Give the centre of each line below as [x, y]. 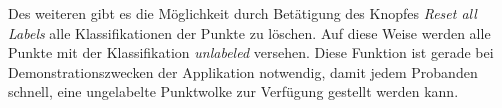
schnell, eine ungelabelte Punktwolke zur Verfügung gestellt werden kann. [233, 91]
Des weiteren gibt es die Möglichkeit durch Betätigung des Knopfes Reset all [242, 13]
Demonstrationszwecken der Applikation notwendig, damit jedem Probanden [243, 71]
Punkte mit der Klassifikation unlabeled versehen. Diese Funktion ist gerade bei [251, 52]
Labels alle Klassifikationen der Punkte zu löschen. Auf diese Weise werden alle [249, 32]
